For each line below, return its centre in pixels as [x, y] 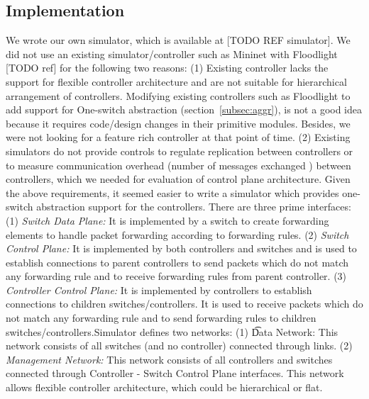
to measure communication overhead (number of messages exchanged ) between [178, 165]
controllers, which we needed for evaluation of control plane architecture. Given [178, 179]
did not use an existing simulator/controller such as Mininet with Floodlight [172, 54]
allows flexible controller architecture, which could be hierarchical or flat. [164, 387]
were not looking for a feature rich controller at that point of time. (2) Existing [178, 137]
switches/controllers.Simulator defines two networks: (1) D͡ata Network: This [172, 331]
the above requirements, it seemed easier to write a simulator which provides [172, 192]
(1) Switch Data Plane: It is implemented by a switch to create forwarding [167, 220]
